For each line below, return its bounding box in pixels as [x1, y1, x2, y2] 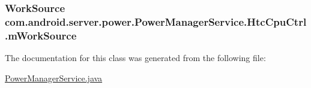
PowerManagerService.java [5, 71, 103, 84]
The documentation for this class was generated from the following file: [5, 51, 266, 64]
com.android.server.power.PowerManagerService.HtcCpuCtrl [5, 14, 307, 29]
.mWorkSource [5, 28, 77, 43]
